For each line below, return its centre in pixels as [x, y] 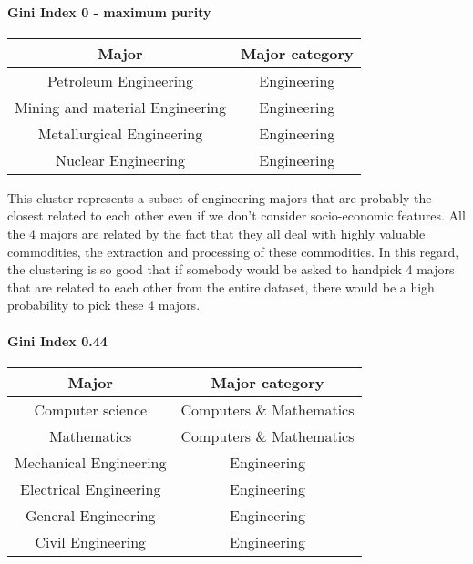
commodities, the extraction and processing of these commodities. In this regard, [233, 251]
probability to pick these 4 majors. [104, 305]
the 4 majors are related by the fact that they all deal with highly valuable [216, 233]
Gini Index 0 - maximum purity [109, 11]
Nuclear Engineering [120, 159]
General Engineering [90, 515]
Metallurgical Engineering [120, 133]
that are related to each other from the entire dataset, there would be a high [221, 287]
